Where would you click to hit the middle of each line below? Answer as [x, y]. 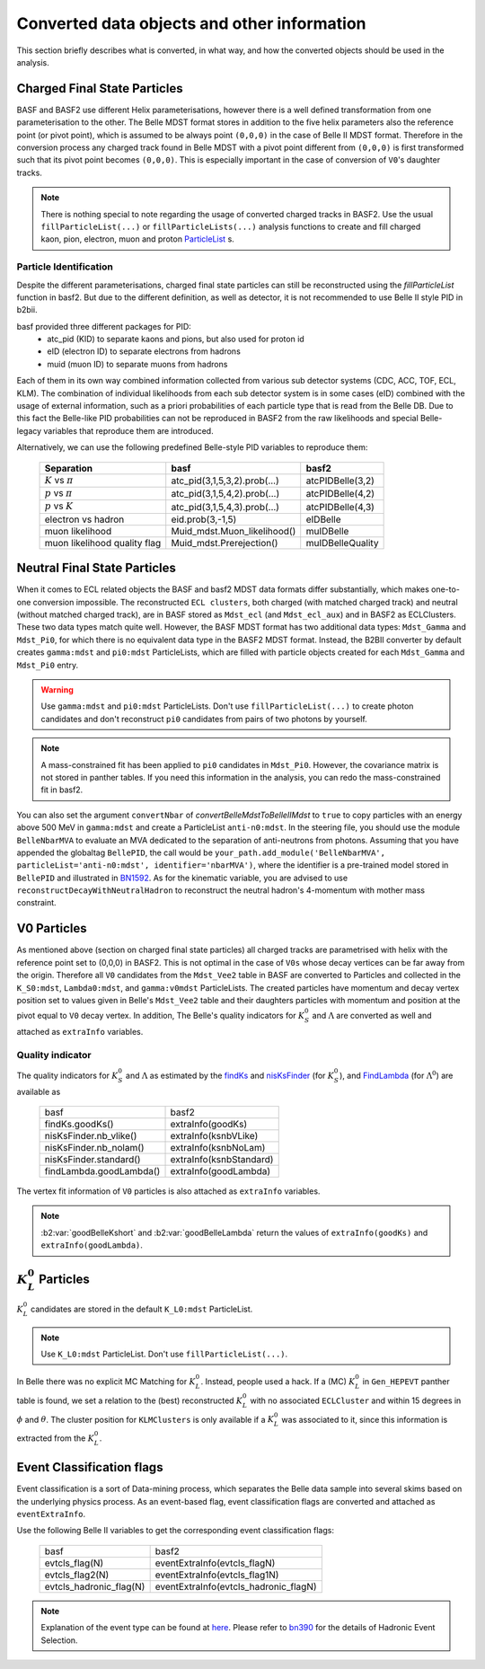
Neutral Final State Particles [97, 568]
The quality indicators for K [67, 1075]
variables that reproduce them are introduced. [129, 430]
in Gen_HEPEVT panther [406, 1382]
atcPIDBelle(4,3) [340, 507]
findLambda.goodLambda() [102, 1171]
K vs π [59, 480]
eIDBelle [323, 519]
